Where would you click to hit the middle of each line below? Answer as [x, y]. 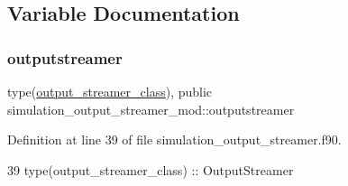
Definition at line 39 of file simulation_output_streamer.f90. [174, 139]
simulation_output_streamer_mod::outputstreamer [151, 109]
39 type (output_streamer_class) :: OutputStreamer [151, 169]
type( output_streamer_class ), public [110, 91]
